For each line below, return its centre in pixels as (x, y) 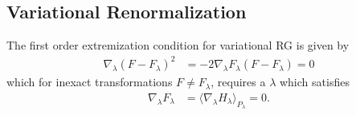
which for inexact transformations (90, 82)
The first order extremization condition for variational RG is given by (178, 45)
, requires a (238, 82)
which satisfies (314, 82)
